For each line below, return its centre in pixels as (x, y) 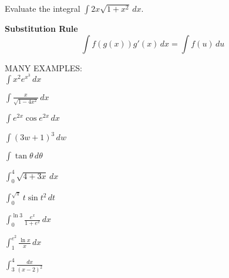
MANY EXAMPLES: (43, 67)
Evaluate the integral (43, 8)
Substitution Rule (41, 28)
